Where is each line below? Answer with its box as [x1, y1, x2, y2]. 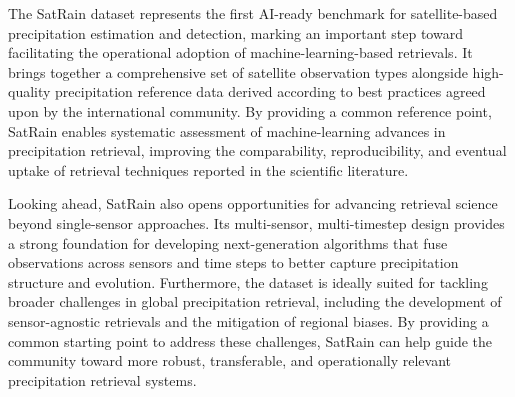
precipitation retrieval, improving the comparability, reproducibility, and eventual [8, 140, 507, 161]
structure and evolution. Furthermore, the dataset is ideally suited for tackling [8, 271, 488, 292]
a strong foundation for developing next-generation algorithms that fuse [8, 232, 448, 253]
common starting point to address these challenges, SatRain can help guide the [8, 330, 493, 351]
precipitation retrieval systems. [8, 369, 197, 390]
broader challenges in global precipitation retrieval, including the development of [8, 291, 502, 312]
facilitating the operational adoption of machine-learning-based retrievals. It [8, 42, 473, 63]
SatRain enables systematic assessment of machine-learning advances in [8, 120, 446, 141]
